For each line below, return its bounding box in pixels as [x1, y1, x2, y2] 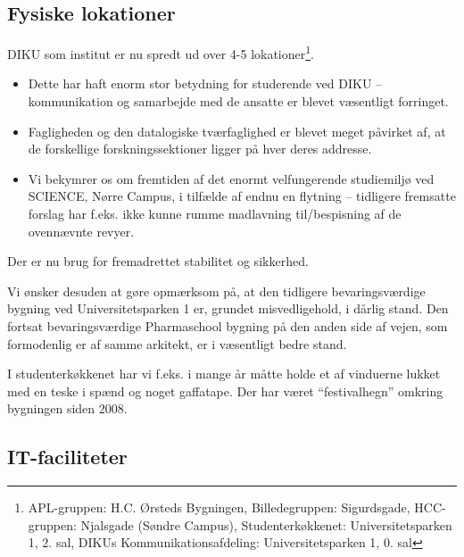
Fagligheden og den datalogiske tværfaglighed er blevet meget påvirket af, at [28, 121, 446, 140]
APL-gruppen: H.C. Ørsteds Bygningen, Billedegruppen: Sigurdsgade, [28, 498, 410, 517]
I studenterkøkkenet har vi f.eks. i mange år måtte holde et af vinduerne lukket [7, 364, 441, 383]
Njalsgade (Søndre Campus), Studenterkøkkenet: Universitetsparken [80, 515, 452, 534]
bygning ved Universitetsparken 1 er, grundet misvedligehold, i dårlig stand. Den [7, 299, 449, 318]
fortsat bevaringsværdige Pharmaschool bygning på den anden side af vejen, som [7, 316, 448, 335]
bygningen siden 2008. [7, 399, 128, 418]
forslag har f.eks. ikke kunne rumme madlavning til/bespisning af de [28, 204, 402, 223]
